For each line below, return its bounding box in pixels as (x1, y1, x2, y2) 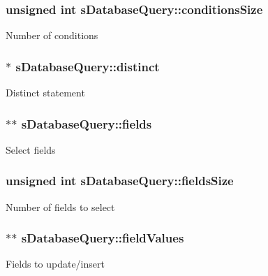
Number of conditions (6, 28, 98, 43)
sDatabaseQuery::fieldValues (21, 229, 184, 247)
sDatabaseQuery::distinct (15, 57, 160, 75)
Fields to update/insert (6, 256, 105, 271)
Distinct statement (6, 85, 85, 100)
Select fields (6, 142, 56, 157)
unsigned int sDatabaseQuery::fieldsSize (6, 172, 234, 189)
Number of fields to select (6, 199, 115, 214)
